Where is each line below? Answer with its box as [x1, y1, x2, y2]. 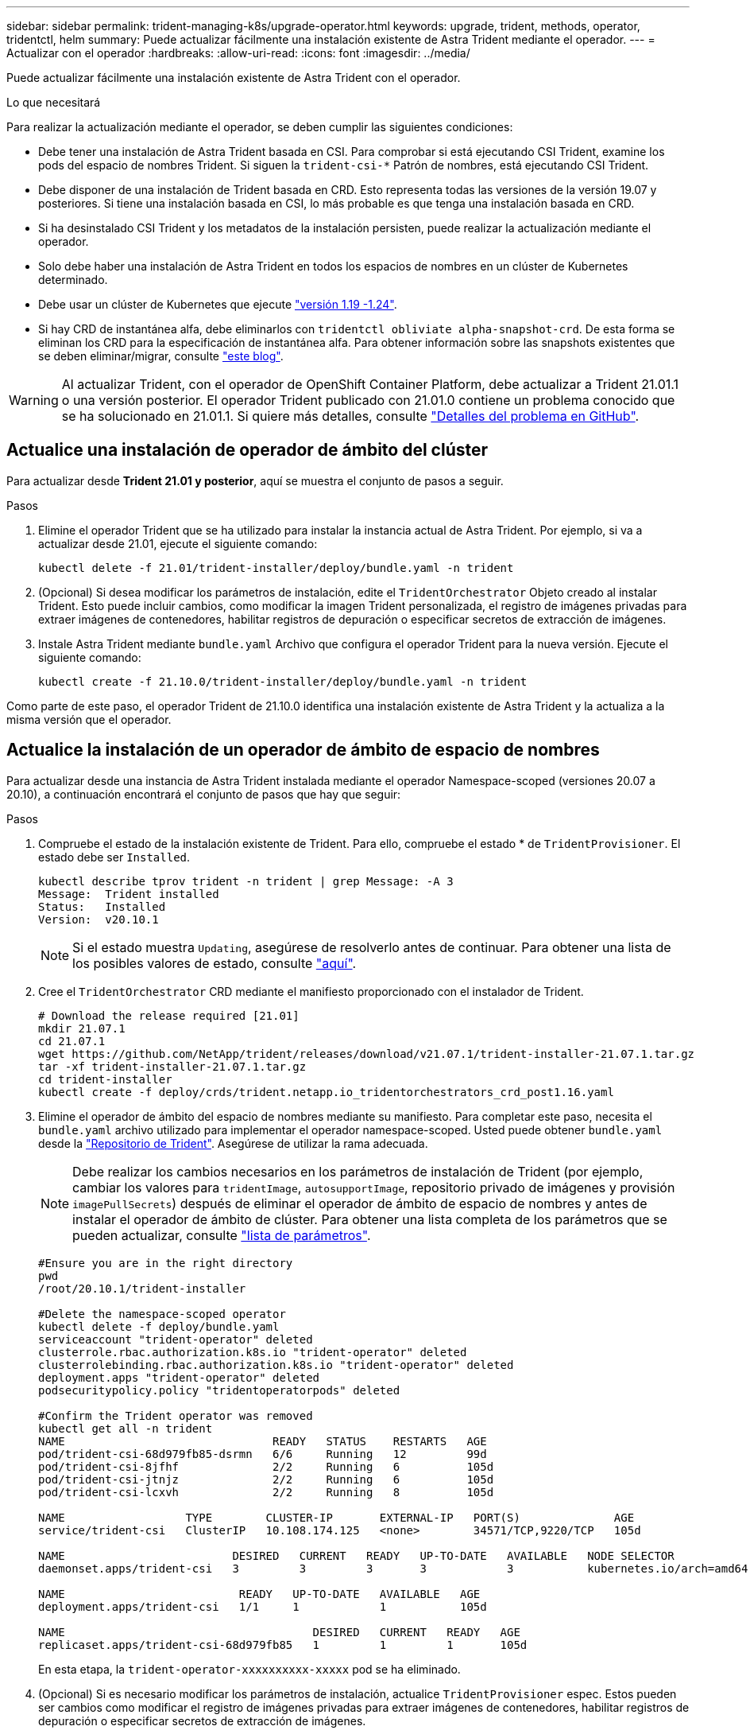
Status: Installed [38, 900, 166, 913]
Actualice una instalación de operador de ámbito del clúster [6, 440, 489, 461]
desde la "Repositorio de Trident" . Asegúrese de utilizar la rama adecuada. [38, 1136, 428, 1150]
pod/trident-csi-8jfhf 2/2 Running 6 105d [38, 1460, 494, 1473]
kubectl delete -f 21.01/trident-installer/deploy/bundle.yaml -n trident [38, 561, 514, 574]
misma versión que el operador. [6, 712, 172, 726]
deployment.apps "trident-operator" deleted [38, 1370, 320, 1384]
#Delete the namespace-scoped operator [38, 1307, 286, 1320]
